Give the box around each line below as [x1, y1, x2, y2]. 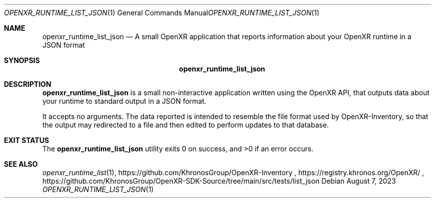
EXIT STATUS [4, 136, 49, 144]
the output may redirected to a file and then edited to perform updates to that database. [42, 121, 329, 129]
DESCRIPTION [4, 80, 52, 88]
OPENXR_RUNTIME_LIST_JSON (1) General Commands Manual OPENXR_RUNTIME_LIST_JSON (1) [4, 8, 320, 17]
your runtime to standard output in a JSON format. [42, 97, 207, 105]
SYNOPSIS [4, 56, 40, 65]
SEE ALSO [4, 160, 38, 168]
